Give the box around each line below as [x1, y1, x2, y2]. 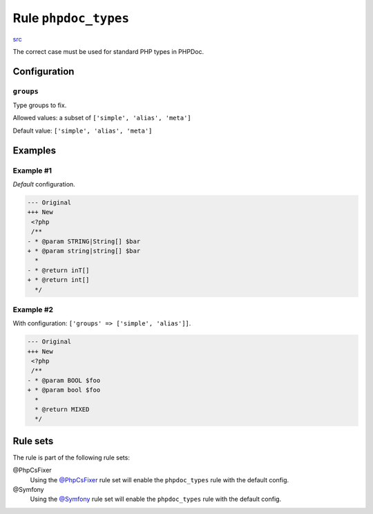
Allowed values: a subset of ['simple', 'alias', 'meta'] [12, 114, 191, 122]
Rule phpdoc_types [12, 10, 130, 26]
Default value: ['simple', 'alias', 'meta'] [12, 126, 153, 135]
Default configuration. [12, 180, 75, 189]
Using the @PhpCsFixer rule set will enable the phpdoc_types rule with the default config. [30, 475, 289, 484]
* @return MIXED [35, 405, 90, 413]
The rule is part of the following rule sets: [12, 453, 131, 461]
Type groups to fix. [12, 101, 67, 110]
